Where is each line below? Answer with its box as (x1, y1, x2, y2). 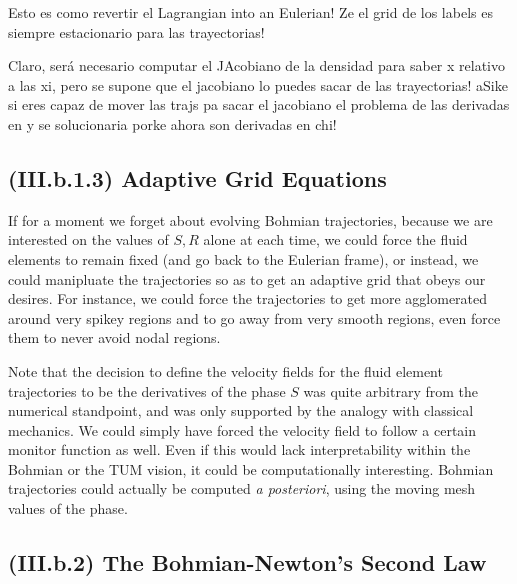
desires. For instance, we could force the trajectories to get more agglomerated (8, 288, 488, 309)
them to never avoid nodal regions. (8, 327, 221, 348)
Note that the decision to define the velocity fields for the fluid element (8, 360, 443, 381)
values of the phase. (8, 498, 128, 519)
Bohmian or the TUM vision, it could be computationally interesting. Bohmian (8, 458, 494, 479)
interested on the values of (8, 229, 169, 250)
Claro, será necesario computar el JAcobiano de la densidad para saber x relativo (8, 55, 505, 76)
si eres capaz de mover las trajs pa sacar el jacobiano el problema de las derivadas (8, 94, 510, 115)
